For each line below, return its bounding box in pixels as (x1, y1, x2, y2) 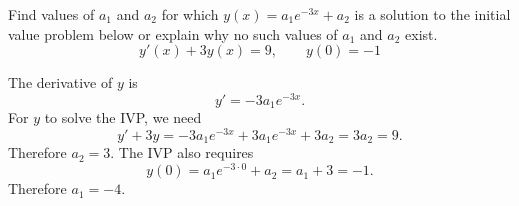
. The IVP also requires (110, 142, 254, 163)
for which (161, 4, 219, 24)
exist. (405, 23, 438, 44)
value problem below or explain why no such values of (8, 23, 338, 44)
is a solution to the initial (354, 4, 511, 24)
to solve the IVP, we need (44, 107, 202, 128)
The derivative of (8, 72, 113, 93)
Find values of (8, 4, 95, 24)
